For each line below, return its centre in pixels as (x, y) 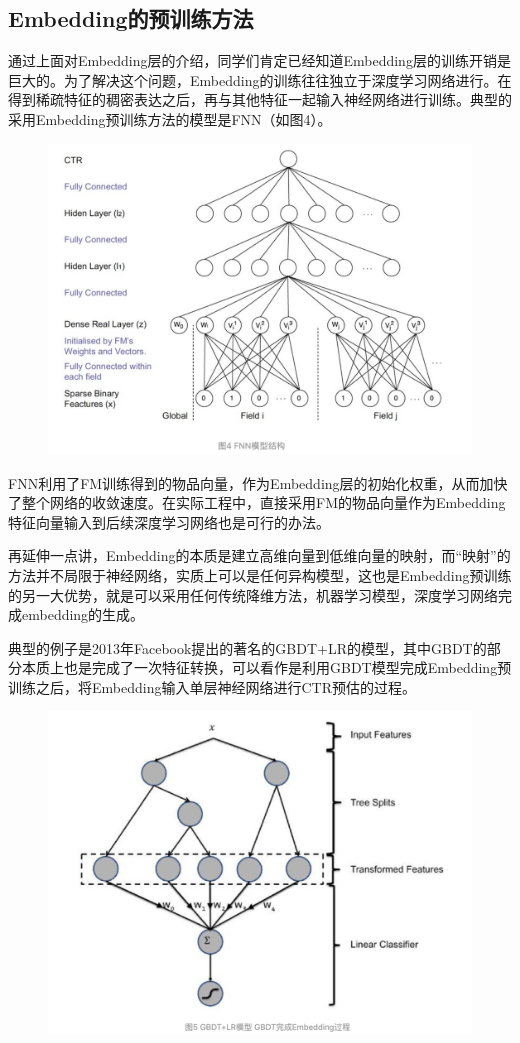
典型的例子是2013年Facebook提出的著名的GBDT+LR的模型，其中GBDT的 (247, 647)
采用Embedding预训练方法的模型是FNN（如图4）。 (170, 118)
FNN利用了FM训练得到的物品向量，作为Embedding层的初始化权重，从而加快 (258, 482)
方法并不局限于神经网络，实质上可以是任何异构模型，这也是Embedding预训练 (260, 574)
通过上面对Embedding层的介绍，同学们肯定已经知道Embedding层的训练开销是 (259, 60)
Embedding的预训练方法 (131, 18)
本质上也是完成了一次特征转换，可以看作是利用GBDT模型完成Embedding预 (266, 667)
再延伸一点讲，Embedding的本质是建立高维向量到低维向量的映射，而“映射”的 (259, 555)
